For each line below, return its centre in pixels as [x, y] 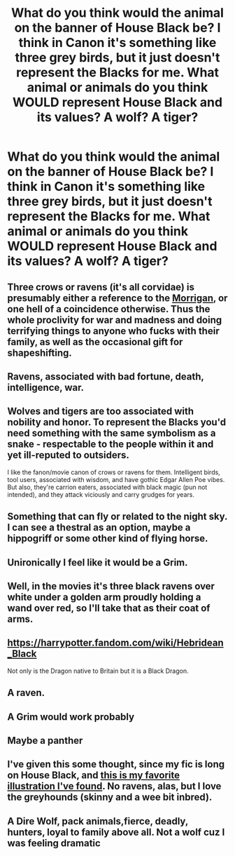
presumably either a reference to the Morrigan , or [117, 298]
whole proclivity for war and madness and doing [115, 320]
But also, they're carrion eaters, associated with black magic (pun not [107, 487]
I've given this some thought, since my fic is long [116, 764]
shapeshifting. [40, 353]
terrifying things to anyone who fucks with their [113, 331]
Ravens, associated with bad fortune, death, [106, 376]
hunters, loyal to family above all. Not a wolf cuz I [116, 832]
